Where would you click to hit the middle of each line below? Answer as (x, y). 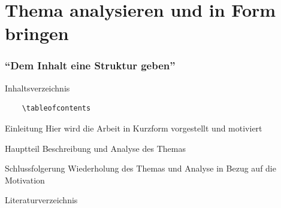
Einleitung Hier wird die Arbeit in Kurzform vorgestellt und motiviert (134, 128)
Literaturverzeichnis (41, 200)
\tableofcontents (56, 108)
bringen (37, 33)
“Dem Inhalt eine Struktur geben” (90, 65)
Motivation (25, 180)
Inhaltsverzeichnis (37, 88)
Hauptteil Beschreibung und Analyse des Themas (95, 148)
